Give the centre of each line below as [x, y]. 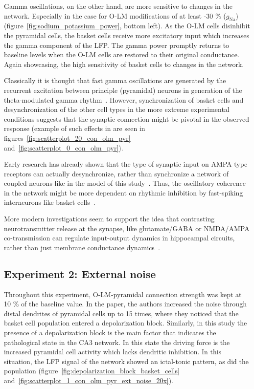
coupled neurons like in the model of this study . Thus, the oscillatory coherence [125, 183]
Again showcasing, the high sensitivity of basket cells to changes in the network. [124, 64]
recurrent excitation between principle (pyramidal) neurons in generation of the [123, 90]
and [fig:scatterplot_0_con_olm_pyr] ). [64, 147]
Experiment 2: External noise [80, 273]
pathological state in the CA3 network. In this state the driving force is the [117, 342]
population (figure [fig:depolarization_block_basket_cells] [92, 371]
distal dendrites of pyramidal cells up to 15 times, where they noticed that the [121, 313]
